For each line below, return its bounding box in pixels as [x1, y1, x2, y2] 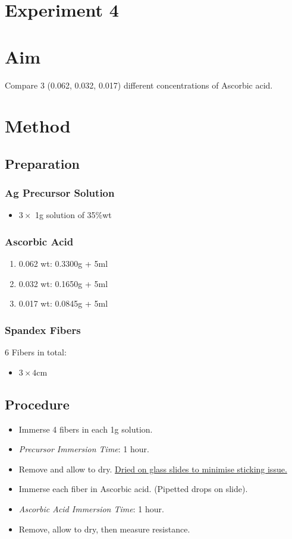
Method [5, 114, 71, 138]
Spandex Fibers [5, 322, 81, 337]
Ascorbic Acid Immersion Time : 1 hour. [18, 503, 164, 515]
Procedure [5, 395, 70, 413]
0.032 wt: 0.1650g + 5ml [18, 277, 108, 289]
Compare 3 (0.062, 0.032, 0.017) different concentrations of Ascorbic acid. [5, 78, 273, 91]
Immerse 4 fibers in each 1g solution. [18, 423, 153, 435]
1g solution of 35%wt [35, 209, 112, 221]
